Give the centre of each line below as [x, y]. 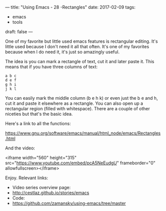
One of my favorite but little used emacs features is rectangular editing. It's [82, 41]
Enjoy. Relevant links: [27, 178]
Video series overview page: [41, 187]
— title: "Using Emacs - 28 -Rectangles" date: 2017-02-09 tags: [70, 7]
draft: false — [19, 32]
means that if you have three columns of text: [52, 67]
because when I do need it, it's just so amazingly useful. [62, 52]
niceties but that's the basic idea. [39, 114]
